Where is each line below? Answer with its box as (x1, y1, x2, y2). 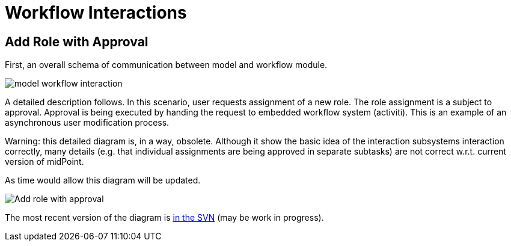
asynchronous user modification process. (5, 117, 170, 128)
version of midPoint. (5, 156, 84, 167)
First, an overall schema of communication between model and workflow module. (5, 60, 328, 70)
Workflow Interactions (5, 2, 187, 23)
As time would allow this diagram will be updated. (5, 175, 201, 186)
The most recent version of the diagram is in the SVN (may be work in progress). (5, 212, 324, 223)
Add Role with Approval (5, 34, 148, 49)
